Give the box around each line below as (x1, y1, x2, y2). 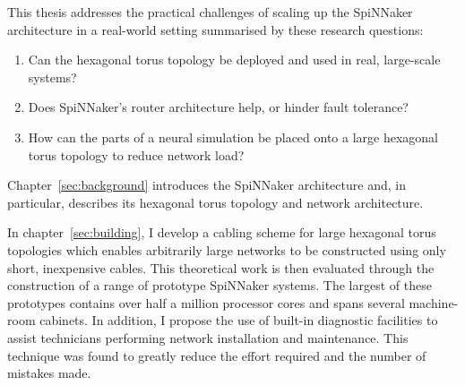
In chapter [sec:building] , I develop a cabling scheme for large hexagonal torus (7, 223, 436, 242)
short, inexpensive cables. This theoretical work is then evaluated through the (7, 258, 435, 277)
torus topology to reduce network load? (28, 145, 245, 164)
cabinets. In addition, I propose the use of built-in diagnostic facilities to (39, 311, 438, 329)
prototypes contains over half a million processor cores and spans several (7, 293, 405, 312)
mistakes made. (7, 364, 91, 382)
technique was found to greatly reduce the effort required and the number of (7, 346, 426, 364)
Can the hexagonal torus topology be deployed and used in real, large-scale (28, 50, 441, 69)
